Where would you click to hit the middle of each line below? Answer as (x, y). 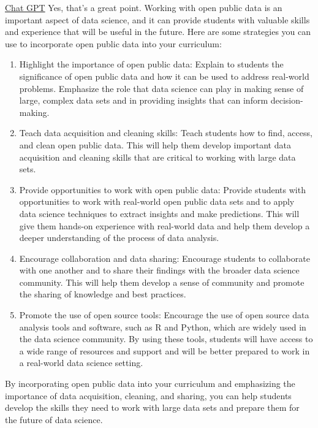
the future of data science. (54, 419)
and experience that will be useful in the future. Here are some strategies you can (158, 32)
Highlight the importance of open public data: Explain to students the (151, 64)
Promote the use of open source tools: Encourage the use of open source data (164, 315)
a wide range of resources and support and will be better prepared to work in (165, 350)
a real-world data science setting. (81, 363)
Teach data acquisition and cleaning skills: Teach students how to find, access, (166, 133)
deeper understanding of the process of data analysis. (119, 238)
